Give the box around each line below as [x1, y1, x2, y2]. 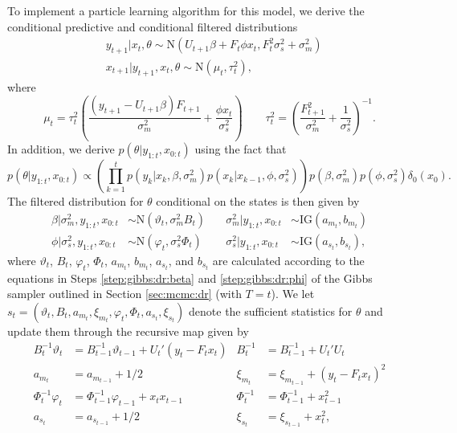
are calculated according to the [212, 252, 365, 269]
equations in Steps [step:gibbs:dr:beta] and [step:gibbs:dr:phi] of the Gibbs [7, 269, 373, 286]
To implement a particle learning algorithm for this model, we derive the [7, 2, 365, 18]
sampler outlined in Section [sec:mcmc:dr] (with [7, 285, 242, 302]
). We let [271, 285, 315, 302]
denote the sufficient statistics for [189, 303, 353, 320]
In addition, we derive [7, 141, 115, 157]
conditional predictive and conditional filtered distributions [7, 18, 298, 35]
